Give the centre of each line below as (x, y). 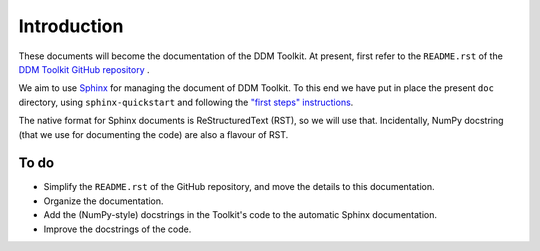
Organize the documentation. (103, 201)
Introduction (71, 26)
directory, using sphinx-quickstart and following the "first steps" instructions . (186, 102)
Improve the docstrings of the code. (117, 229)
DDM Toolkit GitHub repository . (84, 69)
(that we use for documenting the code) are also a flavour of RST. (153, 134)
